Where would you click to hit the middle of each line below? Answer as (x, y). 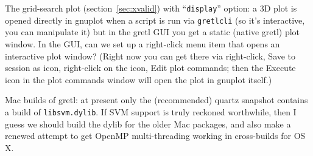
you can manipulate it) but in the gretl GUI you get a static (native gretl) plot (153, 32)
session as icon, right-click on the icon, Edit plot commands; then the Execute (150, 68)
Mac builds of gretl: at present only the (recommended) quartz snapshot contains (156, 100)
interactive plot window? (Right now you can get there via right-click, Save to (150, 56)
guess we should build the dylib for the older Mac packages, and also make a (148, 124)
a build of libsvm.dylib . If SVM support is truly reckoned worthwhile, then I (151, 111)
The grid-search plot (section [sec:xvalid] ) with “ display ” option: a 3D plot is (151, 8)
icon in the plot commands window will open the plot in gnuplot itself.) (139, 79)
